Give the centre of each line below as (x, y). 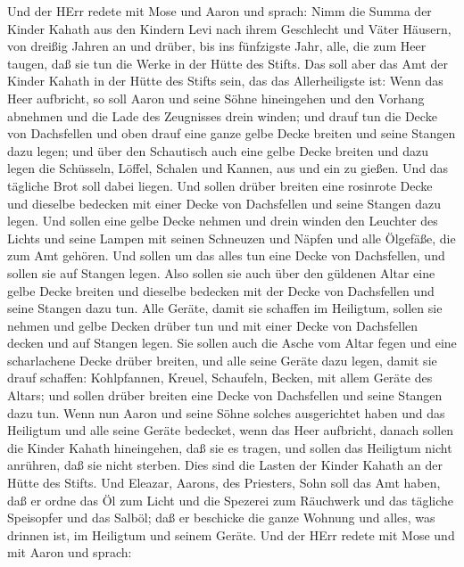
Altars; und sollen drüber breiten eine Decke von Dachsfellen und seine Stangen (225, 395)
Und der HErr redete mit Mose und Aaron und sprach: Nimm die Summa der (220, 11)
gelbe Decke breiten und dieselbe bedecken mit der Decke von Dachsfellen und (221, 290)
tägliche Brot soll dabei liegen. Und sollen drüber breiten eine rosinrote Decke (220, 185)
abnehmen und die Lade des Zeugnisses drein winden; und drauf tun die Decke (222, 115)
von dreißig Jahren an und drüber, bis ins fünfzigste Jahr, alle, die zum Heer (217, 46)
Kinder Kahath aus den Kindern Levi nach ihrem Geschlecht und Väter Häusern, (229, 28)
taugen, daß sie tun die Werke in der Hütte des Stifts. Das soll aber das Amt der (228, 63)
